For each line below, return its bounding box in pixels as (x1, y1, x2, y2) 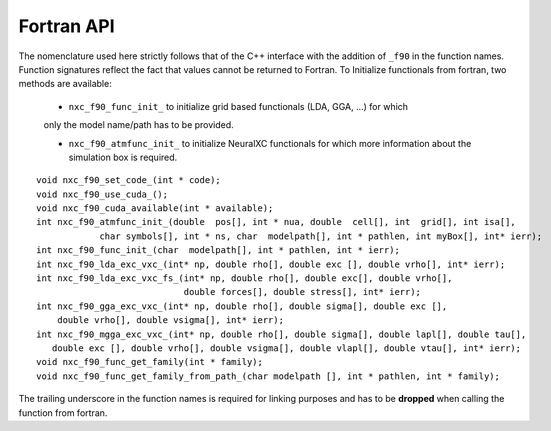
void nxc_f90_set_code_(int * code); (36, 175, 222, 186)
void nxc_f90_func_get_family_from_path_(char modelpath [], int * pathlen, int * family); (36, 370, 500, 382)
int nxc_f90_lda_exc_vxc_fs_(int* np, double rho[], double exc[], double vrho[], (36, 273, 453, 284)
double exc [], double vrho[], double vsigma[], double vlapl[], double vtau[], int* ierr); (51, 342, 522, 354)
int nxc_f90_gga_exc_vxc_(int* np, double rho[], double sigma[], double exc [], (36, 300, 448, 312)
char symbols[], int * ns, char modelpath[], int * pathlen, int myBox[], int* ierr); (99, 230, 543, 242)
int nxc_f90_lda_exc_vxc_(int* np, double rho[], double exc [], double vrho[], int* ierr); (36, 258, 506, 270)
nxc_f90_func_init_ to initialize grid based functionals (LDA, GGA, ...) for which (68, 100, 409, 112)
